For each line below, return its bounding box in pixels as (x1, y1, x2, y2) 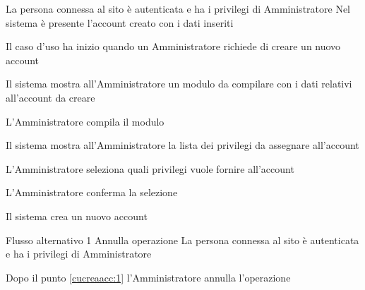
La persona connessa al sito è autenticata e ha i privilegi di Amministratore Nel (6, 1, 350, 16)
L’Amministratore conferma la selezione (6, 185, 178, 200)
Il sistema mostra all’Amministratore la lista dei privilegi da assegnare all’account (6, 138, 359, 152)
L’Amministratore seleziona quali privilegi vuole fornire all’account (6, 161, 294, 176)
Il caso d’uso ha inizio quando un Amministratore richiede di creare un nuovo (6, 39, 341, 54)
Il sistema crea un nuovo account (6, 208, 148, 223)
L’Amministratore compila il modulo (6, 114, 164, 128)
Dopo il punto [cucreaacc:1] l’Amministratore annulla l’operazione (6, 270, 291, 284)
